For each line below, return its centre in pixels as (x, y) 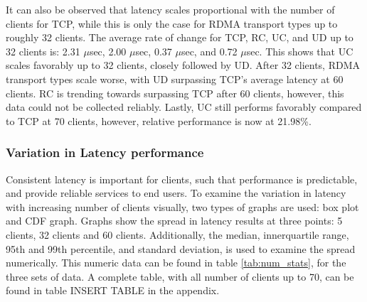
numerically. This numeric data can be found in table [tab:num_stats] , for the (176, 263)
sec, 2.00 (108, 51)
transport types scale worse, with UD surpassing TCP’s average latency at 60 (175, 79)
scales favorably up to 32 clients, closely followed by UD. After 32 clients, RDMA (183, 65)
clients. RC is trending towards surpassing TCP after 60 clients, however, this (175, 93)
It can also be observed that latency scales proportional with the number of (170, 9)
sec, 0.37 (154, 51)
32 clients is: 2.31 (43, 51)
